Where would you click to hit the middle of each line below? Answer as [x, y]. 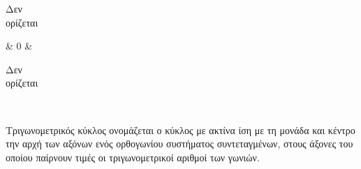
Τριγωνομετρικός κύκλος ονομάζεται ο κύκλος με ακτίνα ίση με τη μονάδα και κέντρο [180, 130]
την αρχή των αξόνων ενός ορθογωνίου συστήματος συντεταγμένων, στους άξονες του [179, 144]
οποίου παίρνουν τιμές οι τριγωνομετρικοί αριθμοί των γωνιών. [133, 157]
